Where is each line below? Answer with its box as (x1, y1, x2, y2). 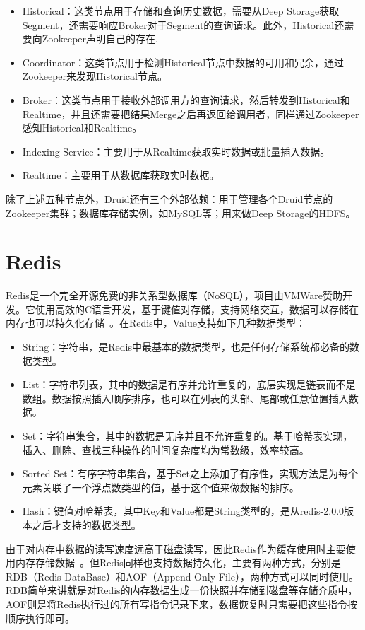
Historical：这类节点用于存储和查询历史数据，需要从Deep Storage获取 (22, 4, 340, 18)
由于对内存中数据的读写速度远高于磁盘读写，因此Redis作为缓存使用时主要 (6, 541, 346, 556)
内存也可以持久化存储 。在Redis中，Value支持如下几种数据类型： (6, 315, 306, 330)
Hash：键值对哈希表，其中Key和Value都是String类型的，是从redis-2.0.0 (22, 503, 345, 518)
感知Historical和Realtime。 (22, 120, 143, 135)
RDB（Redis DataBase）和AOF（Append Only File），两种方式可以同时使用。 (6, 568, 359, 583)
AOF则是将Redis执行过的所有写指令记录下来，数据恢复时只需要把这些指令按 (6, 596, 357, 611)
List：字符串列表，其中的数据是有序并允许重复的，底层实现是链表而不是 (22, 377, 356, 392)
